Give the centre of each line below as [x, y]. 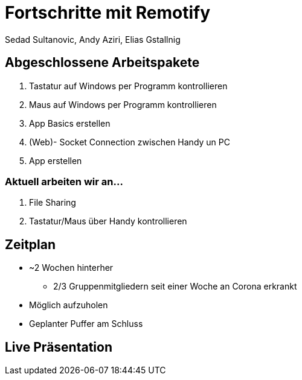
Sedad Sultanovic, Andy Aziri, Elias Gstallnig [93, 39]
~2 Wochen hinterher [71, 268]
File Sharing [53, 203]
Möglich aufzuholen [69, 305]
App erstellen [56, 160]
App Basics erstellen [70, 123]
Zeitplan [31, 244]
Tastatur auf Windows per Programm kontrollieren [128, 86]
